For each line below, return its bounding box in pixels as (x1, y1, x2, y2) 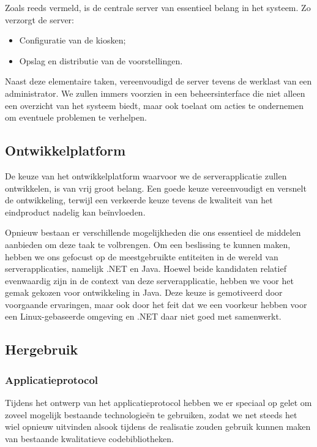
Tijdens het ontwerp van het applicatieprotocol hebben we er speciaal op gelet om (5, 396, 312, 409)
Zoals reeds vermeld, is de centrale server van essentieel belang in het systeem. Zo (5, 1, 311, 13)
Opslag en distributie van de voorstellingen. (19, 54, 183, 67)
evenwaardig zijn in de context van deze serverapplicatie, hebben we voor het (5, 274, 294, 287)
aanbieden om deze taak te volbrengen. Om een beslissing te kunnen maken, (5, 238, 291, 250)
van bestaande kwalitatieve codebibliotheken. (5, 432, 174, 445)
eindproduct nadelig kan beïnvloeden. (5, 205, 146, 218)
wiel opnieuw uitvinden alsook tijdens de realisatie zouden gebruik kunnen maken (5, 420, 311, 433)
